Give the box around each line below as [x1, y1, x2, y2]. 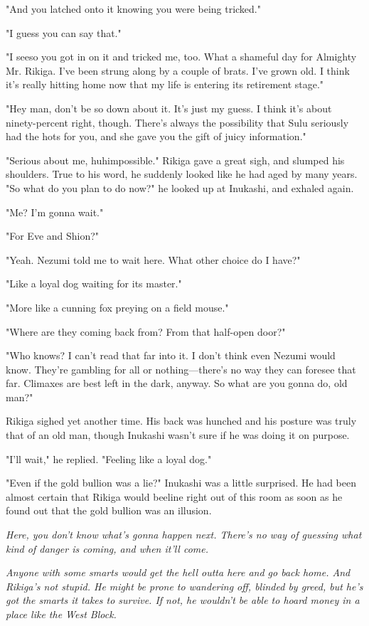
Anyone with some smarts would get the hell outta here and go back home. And [6, 565, 351, 580]
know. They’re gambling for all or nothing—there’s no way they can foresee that [6, 361, 356, 376]
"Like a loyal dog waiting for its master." [6, 276, 182, 291]
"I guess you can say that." [6, 25, 122, 40]
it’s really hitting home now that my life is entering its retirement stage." [6, 77, 324, 92]
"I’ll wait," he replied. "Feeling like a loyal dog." [6, 451, 212, 466]
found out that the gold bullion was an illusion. [6, 503, 212, 518]
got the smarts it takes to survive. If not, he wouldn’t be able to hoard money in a [6, 593, 360, 608]
